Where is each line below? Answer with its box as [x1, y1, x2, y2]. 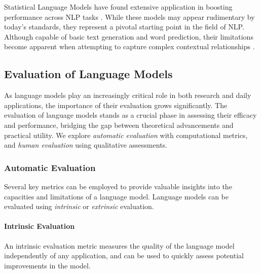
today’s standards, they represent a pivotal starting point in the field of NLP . [4, 21, 244, 32]
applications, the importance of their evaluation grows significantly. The [4, 99, 228, 110]
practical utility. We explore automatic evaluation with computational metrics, [4, 129, 248, 140]
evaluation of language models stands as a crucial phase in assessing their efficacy [4, 110, 257, 120]
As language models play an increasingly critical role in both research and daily [4, 90, 251, 100]
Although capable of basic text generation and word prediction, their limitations [4, 31, 253, 42]
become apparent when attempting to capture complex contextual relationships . [4, 41, 255, 52]
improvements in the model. [4, 260, 91, 270]
